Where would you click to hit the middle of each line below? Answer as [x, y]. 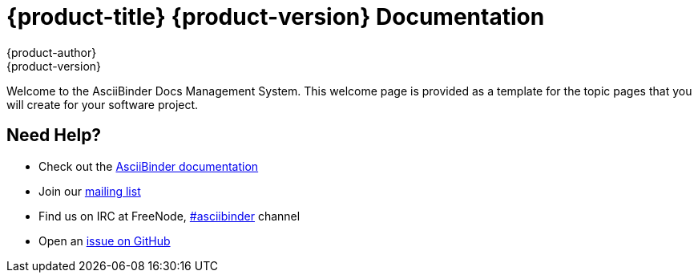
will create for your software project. [103, 104]
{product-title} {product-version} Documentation [276, 17]
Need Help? [54, 135]
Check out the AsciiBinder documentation [149, 166]
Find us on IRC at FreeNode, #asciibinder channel [169, 216]
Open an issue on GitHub [105, 241]
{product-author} [52, 52]
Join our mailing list [90, 191]
